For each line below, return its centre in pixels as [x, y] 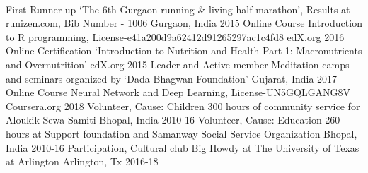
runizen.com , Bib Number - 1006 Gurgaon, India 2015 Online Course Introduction [184, 23]
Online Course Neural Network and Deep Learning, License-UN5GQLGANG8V [178, 92]
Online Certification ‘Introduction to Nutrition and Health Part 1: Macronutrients [184, 50]
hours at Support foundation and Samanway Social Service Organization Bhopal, [182, 133]
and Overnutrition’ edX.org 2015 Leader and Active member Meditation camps [178, 64]
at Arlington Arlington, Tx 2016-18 [82, 161]
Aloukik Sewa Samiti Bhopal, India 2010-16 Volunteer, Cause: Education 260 [173, 120]
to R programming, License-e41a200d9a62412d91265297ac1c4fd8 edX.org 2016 [175, 36]
